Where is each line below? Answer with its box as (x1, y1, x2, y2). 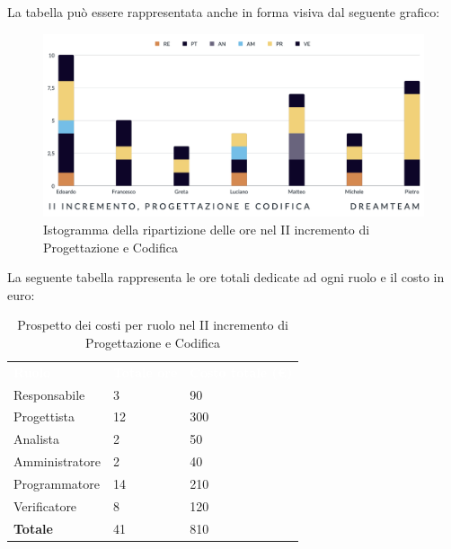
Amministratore (13, 452, 101, 471)
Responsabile (13, 385, 85, 403)
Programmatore (13, 474, 100, 492)
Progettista (13, 407, 75, 426)
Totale (13, 518, 53, 537)
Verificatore (13, 496, 77, 515)
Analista (13, 429, 60, 448)
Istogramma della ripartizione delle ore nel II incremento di (43, 219, 370, 238)
